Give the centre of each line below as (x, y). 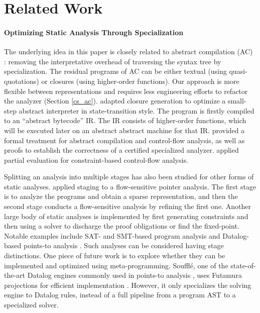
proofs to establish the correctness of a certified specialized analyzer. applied (121, 150)
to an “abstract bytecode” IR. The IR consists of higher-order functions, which (125, 120)
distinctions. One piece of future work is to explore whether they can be (115, 255)
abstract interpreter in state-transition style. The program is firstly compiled (137, 110)
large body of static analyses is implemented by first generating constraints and (126, 216)
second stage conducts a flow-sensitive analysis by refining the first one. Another (127, 206)
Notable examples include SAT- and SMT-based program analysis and (112, 235)
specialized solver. (31, 305)
